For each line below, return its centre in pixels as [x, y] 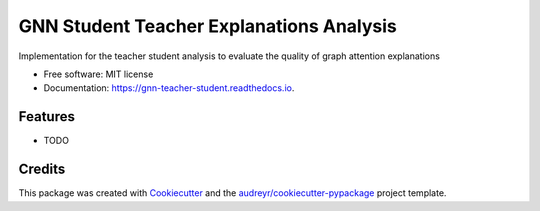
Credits [42, 169]
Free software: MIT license [98, 74]
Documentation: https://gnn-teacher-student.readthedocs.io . [169, 88]
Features [46, 116]
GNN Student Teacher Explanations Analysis [207, 26]
